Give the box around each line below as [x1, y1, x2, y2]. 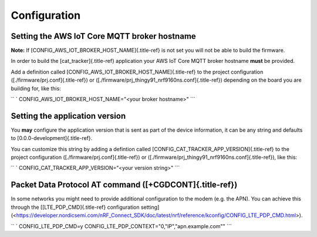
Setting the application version [11, 111, 126, 121]
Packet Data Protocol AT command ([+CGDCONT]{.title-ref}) [11, 180, 238, 190]
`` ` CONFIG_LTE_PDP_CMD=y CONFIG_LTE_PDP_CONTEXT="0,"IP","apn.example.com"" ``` [11, 222, 232, 229]
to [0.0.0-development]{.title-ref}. [11, 135, 93, 142]
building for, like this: [11, 85, 61, 92]
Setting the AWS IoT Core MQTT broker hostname [11, 31, 196, 41]
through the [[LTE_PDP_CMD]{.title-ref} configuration [11, 203, 140, 211]
